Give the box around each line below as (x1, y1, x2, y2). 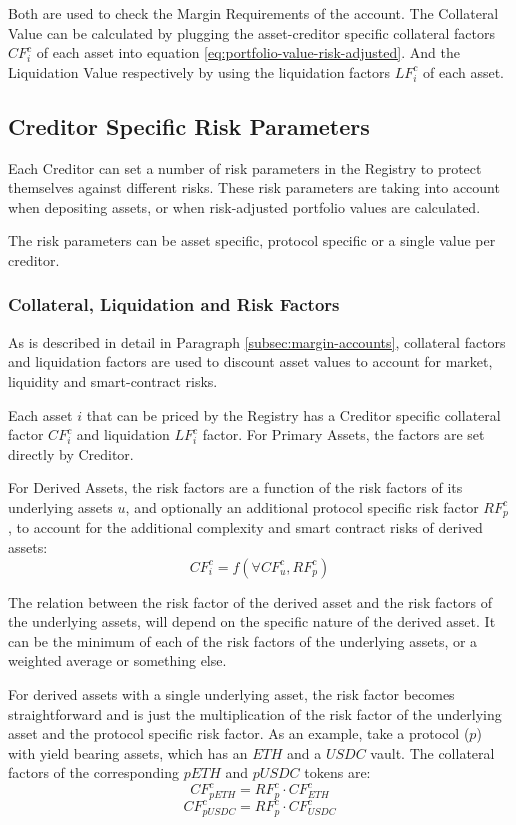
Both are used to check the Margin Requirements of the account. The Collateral (8, 3, 499, 23)
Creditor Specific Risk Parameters (8, 110, 370, 141)
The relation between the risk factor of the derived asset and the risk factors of (8, 591, 492, 612)
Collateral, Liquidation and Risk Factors (8, 292, 340, 317)
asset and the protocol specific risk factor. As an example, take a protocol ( (8, 723, 470, 744)
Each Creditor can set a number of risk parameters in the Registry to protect (8, 157, 482, 178)
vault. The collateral (370, 742, 495, 763)
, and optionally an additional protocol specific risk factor (125, 496, 479, 517)
